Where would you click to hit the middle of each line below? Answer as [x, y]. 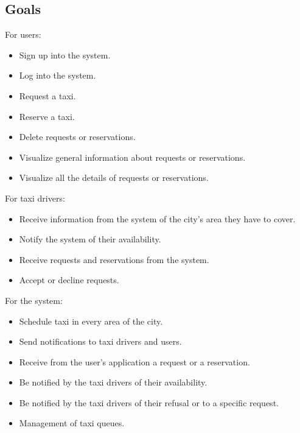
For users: [23, 34]
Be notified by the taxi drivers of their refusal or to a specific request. [149, 402]
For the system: [34, 300]
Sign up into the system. [65, 55]
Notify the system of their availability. [90, 239]
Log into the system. [58, 75]
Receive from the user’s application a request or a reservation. [134, 361]
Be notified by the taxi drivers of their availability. [113, 382]
